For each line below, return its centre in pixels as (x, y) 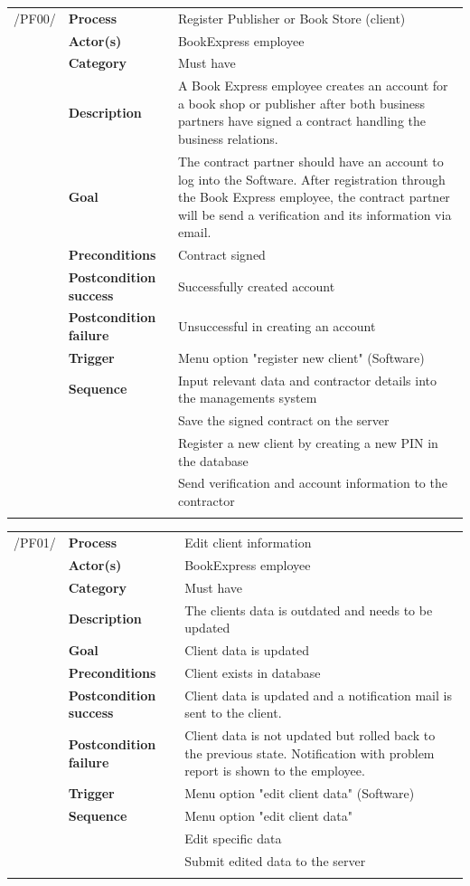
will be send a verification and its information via (315, 214)
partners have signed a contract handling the (302, 121)
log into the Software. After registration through (311, 179)
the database (213, 460)
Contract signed (221, 255)
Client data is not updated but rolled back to (310, 735)
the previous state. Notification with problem (310, 753)
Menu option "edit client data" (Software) (300, 793)
